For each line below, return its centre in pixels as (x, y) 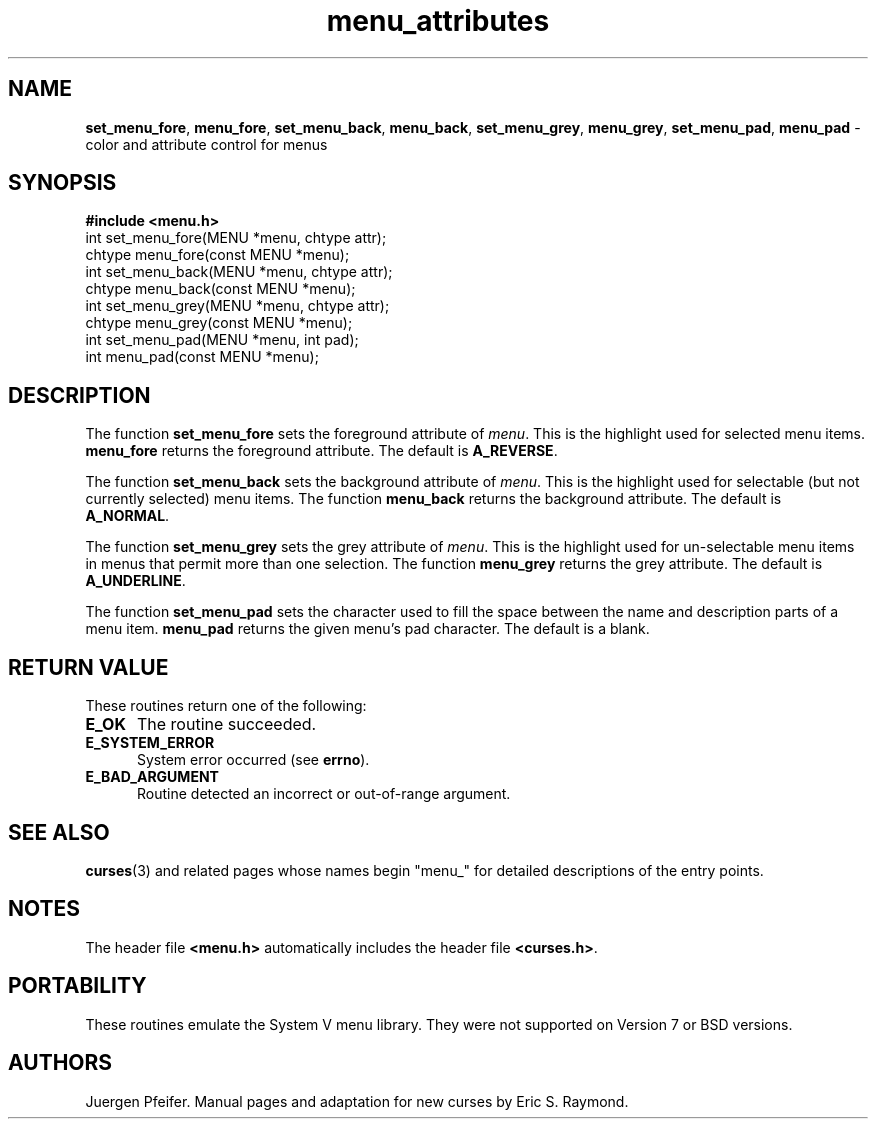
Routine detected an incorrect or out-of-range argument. (324, 794)
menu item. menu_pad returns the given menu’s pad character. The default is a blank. (367, 629)
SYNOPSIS (62, 183)
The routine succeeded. (226, 724)
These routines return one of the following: (226, 706)
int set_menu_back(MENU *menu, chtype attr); (239, 272)
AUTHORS (60, 1063)
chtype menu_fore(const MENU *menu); (217, 255)
